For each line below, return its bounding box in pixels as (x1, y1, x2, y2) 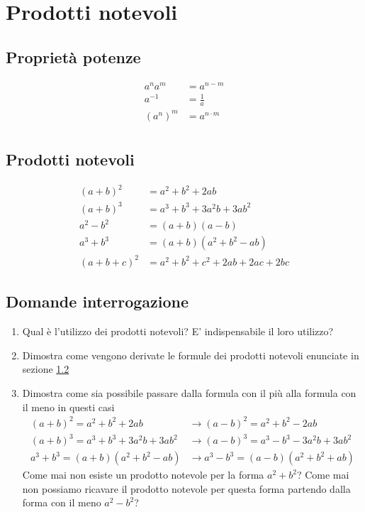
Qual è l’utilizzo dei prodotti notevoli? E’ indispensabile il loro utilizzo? (22, 324, 334, 339)
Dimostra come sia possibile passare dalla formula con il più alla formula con (22, 385, 356, 400)
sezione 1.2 (22, 361, 69, 376)
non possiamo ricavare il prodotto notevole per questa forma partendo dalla (22, 481, 351, 496)
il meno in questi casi (22, 399, 115, 414)
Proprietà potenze (6, 45, 141, 67)
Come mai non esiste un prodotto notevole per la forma (22, 467, 264, 482)
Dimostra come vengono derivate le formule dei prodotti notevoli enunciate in (22, 347, 359, 362)
